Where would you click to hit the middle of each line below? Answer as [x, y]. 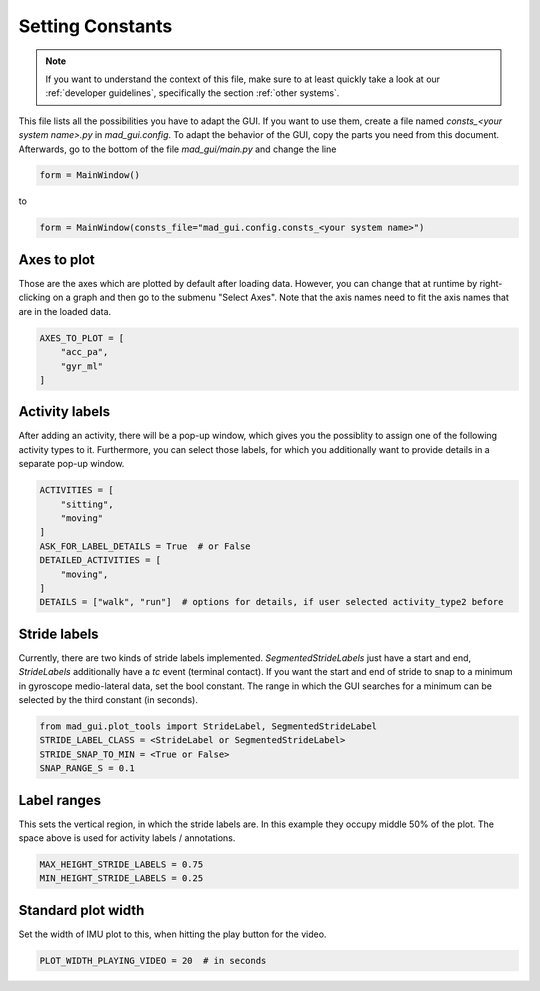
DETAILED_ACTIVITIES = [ [100, 560]
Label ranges [60, 800]
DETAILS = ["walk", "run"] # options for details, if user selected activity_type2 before [271, 602]
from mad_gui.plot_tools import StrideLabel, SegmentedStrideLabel [208, 726]
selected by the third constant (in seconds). [108, 699]
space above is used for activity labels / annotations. [127, 838]
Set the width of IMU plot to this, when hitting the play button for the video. [172, 934]
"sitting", [87, 504]
